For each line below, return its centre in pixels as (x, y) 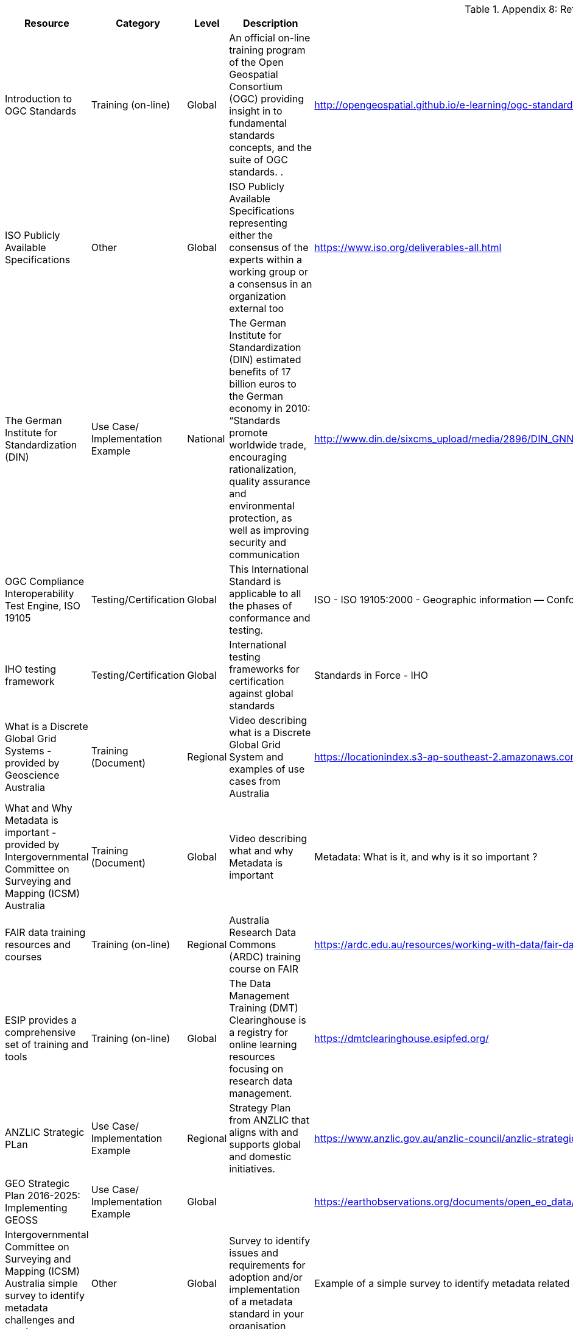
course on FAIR (264, 969)
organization (258, 296)
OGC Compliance (45, 581)
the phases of (261, 606)
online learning (263, 1044)
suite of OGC (258, 160)
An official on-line (270, 38)
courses (23, 957)
